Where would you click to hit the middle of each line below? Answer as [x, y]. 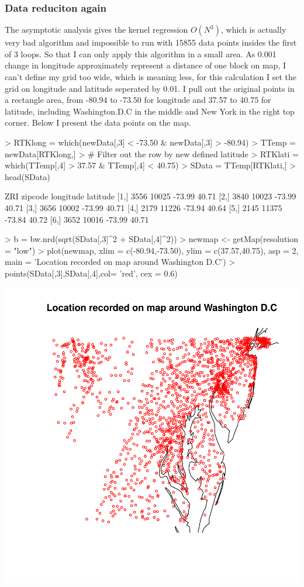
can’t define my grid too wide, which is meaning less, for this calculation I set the [151, 77]
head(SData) [27, 176]
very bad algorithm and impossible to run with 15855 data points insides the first [151, 42]
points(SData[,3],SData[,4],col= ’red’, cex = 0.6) [91, 273]
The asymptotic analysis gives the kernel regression [96, 30]
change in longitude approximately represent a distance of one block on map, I [145, 65]
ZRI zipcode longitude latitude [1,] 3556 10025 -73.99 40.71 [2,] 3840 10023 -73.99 [151, 196]
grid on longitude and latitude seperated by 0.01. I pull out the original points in [150, 88]
